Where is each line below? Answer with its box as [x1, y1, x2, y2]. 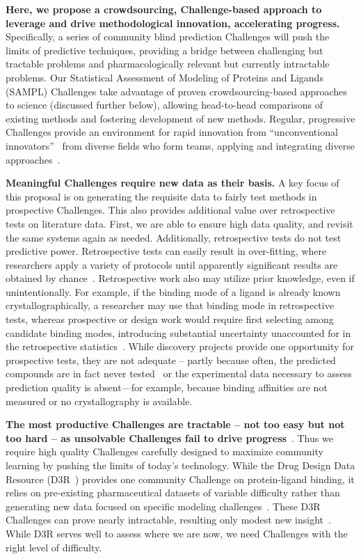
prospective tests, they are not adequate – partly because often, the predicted [6, 352, 336, 367]
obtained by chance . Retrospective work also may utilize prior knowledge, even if [6, 271, 355, 285]
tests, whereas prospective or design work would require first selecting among [6, 312, 334, 326]
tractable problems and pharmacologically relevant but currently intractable [6, 56, 330, 71]
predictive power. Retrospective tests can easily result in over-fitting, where [6, 244, 327, 258]
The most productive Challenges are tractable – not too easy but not [6, 417, 345, 432]
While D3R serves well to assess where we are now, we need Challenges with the [6, 526, 348, 540]
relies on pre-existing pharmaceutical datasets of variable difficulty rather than [6, 485, 340, 500]
